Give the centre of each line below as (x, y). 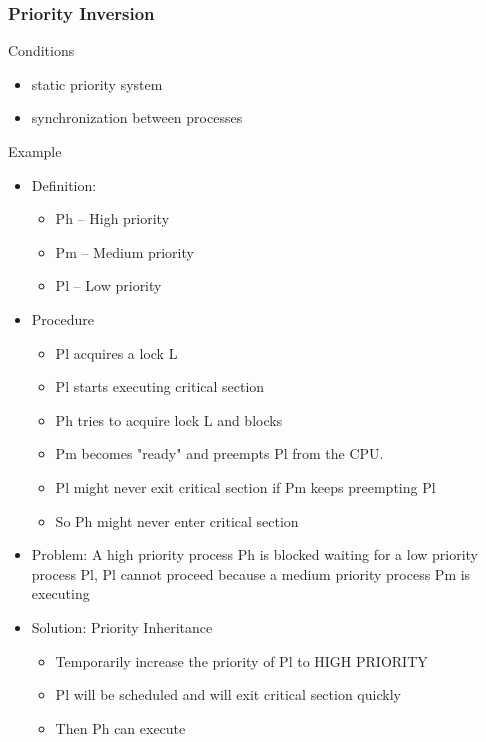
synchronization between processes (137, 117)
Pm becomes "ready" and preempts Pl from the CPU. (219, 453)
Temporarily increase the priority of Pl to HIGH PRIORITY (241, 660)
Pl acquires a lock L (116, 352)
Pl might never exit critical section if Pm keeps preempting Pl (245, 486)
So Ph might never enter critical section (177, 520)
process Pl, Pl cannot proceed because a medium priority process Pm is (251, 573)
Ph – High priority (112, 218)
